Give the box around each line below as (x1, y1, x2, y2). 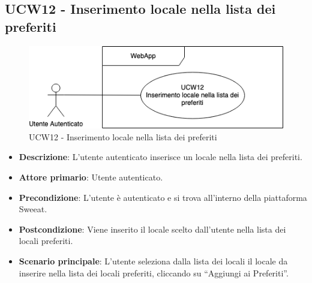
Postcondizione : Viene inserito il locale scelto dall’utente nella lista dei (19, 222, 286, 235)
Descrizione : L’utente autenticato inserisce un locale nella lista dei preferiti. (19, 150, 302, 163)
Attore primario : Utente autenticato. (19, 171, 163, 183)
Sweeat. (19, 203, 47, 215)
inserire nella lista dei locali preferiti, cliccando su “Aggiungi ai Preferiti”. (19, 266, 289, 279)
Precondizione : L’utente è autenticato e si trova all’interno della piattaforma (19, 191, 307, 203)
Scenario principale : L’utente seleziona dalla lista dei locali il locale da (19, 255, 288, 267)
